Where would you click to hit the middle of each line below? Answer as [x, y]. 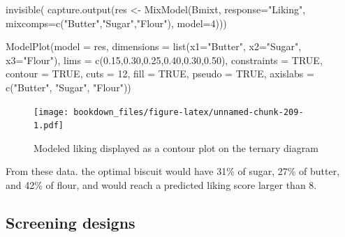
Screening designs [71, 223]
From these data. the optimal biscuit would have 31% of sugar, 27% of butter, [173, 171]
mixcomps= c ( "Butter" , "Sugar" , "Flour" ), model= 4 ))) [116, 23]
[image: [51, 112]
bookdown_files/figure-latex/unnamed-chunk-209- [189, 112]
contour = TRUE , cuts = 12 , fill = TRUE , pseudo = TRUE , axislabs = [160, 74]
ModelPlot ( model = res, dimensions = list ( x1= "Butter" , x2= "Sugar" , [154, 46]
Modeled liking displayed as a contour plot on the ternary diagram [176, 147]
